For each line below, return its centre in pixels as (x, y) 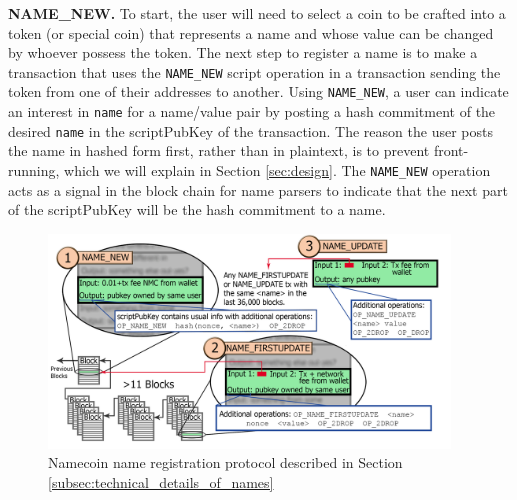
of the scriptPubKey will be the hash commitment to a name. (197, 209)
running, (34, 170)
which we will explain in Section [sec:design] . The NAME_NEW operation (277, 170)
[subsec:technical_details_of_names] (161, 481)
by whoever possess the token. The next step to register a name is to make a (243, 52)
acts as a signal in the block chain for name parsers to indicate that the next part (258, 189)
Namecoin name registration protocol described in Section (225, 462)
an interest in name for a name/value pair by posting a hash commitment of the (252, 111)
